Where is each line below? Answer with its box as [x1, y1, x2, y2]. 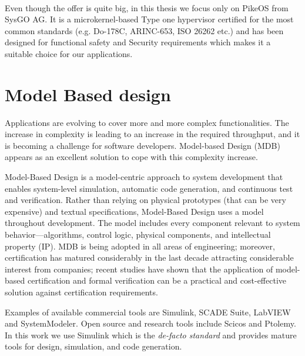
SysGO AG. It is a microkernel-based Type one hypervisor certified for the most [5, 13, 294, 25]
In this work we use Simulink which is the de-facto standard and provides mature [5, 328, 297, 341]
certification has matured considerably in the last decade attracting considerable [5, 251, 294, 264]
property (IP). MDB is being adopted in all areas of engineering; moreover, [5, 239, 275, 252]
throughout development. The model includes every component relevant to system [5, 217, 300, 229]
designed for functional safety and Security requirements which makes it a [5, 36, 271, 48]
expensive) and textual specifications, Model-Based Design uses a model [5, 205, 264, 217]
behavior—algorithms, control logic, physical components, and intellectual [5, 228, 271, 241]
